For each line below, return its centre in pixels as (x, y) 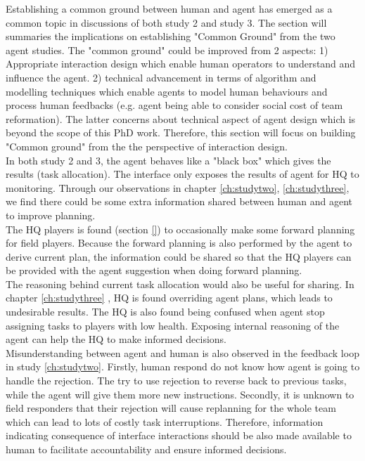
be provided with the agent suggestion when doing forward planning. (154, 270)
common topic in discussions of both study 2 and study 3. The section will (166, 22)
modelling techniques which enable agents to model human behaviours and (167, 91)
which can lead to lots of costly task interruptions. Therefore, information (165, 421)
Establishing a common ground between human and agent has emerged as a (169, 8)
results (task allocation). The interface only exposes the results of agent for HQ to (182, 174)
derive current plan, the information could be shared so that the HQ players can (179, 256)
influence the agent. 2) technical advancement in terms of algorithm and (161, 77)
